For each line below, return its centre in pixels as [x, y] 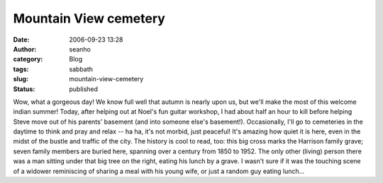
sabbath [81, 69]
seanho [80, 49]
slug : [21, 79]
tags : [21, 69]
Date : [21, 40]
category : [28, 59]
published [84, 89]
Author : [25, 49]
